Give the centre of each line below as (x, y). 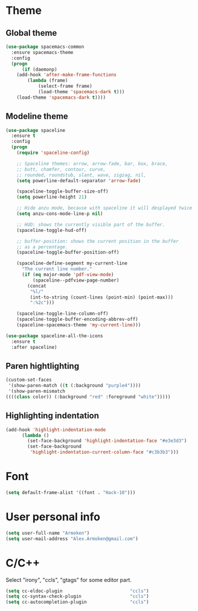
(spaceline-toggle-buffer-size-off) (63, 191)
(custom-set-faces (29, 380)
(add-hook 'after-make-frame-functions (67, 75)
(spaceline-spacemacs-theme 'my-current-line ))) (79, 325)
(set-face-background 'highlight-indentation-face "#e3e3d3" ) (107, 441)
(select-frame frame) (65, 86)
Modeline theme (37, 117)
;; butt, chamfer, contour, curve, (61, 169)
